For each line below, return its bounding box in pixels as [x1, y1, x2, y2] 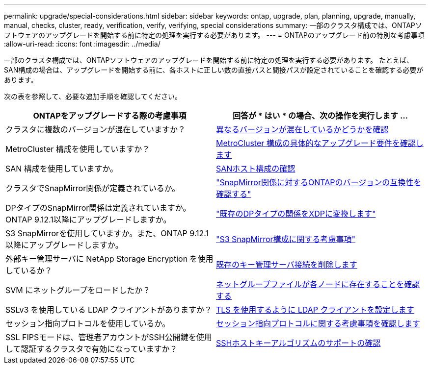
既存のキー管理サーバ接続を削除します [216, 260, 357, 270]
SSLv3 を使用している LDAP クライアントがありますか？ [5, 305, 213, 315]
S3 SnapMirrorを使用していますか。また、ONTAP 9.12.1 [5, 228, 209, 238]
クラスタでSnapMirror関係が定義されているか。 [5, 183, 180, 193]
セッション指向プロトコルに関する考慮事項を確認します [216, 319, 421, 328]
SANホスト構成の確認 [216, 164, 296, 173]
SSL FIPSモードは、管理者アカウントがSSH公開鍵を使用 [5, 332, 212, 342]
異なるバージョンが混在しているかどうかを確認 [216, 124, 389, 134]
